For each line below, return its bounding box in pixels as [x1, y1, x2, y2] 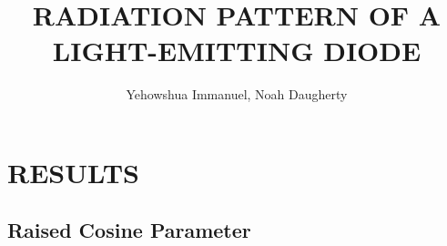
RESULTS [7, 153, 139, 190]
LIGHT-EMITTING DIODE [52, 32, 422, 69]
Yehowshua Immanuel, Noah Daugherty [126, 85, 348, 104]
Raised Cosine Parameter [7, 216, 251, 244]
